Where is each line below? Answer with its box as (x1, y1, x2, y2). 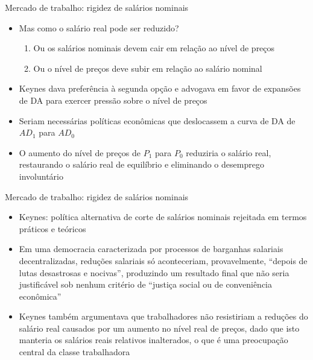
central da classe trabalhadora (19, 346, 130, 358)
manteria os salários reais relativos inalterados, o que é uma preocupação (19, 333, 288, 346)
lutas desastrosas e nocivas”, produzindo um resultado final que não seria (19, 266, 289, 279)
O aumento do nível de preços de (19, 146, 141, 159)
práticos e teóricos (19, 222, 86, 235)
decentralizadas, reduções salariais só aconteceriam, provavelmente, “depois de (19, 254, 308, 267)
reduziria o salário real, (186, 146, 271, 159)
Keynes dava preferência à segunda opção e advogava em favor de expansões (19, 82, 301, 95)
